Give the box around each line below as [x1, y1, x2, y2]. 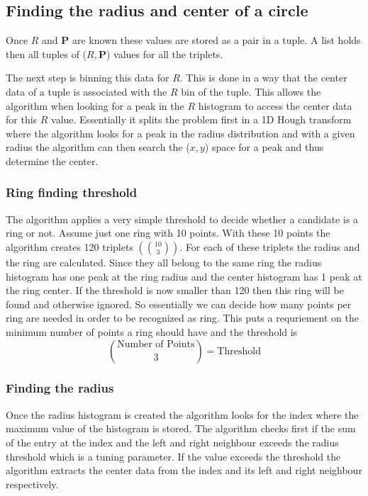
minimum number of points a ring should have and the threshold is [6, 324, 298, 339]
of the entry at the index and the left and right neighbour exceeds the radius [6, 434, 339, 449]
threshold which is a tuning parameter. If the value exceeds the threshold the [6, 449, 341, 463]
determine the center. [6, 153, 99, 168]
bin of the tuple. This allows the [181, 84, 321, 98]
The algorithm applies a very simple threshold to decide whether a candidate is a [6, 211, 359, 226]
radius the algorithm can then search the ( [6, 140, 190, 154]
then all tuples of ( [6, 46, 87, 61]
